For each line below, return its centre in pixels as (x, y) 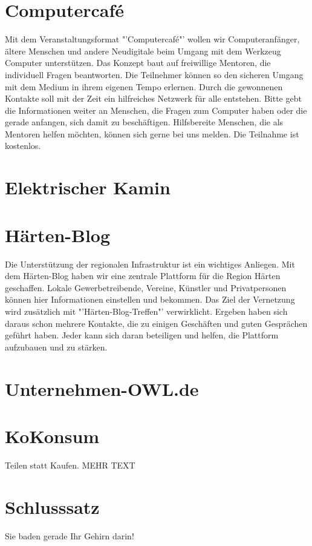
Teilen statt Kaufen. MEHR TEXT (70, 465)
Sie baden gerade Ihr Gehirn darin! (70, 535)
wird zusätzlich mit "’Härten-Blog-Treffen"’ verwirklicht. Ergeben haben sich (146, 311)
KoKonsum (52, 436)
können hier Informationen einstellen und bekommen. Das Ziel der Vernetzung (150, 299)
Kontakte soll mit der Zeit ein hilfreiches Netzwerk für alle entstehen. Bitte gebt (153, 98)
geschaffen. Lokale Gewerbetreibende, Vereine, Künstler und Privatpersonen (146, 287)
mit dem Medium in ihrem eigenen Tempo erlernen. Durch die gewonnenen (144, 86)
